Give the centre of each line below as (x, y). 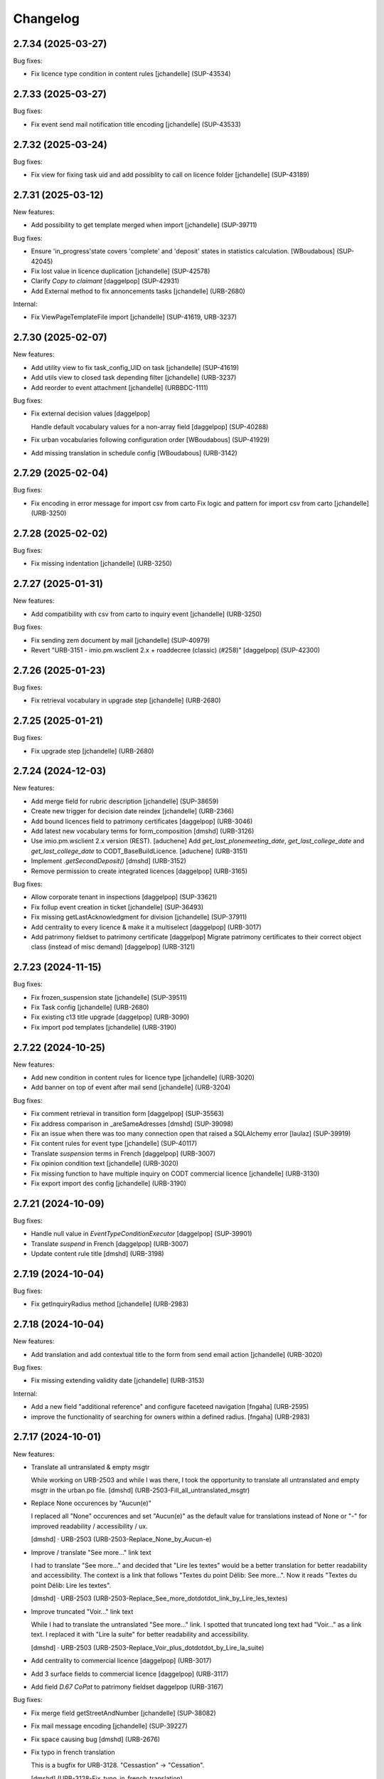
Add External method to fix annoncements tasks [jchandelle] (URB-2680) (138, 291)
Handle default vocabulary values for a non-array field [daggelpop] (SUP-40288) (150, 426)
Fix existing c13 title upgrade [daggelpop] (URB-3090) (110, 1017)
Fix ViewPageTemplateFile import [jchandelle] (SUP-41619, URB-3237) (134, 317)
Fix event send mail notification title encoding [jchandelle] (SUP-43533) (136, 124)
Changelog (46, 19)
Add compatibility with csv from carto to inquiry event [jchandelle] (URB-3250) (146, 614)
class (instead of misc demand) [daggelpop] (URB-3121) (113, 947)
